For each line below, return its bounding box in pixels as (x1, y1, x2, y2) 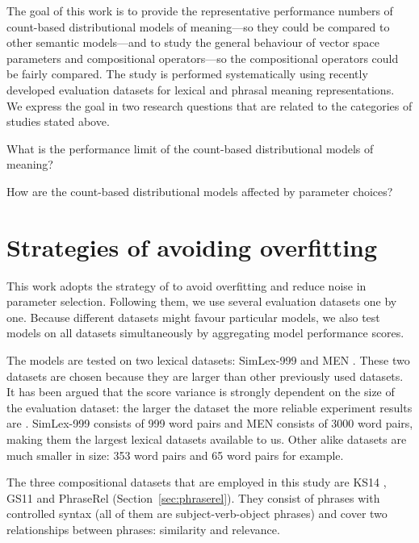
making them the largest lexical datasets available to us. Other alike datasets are (6, 431, 407, 447)
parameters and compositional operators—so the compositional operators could (6, 49, 399, 66)
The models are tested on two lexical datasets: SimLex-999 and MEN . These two (6, 352, 410, 369)
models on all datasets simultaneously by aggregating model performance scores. (6, 324, 404, 341)
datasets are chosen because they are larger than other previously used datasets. (6, 367, 404, 384)
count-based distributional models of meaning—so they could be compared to (6, 18, 390, 35)
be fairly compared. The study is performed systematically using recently (6, 65, 368, 82)
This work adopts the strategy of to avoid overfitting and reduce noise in (6, 277, 367, 294)
